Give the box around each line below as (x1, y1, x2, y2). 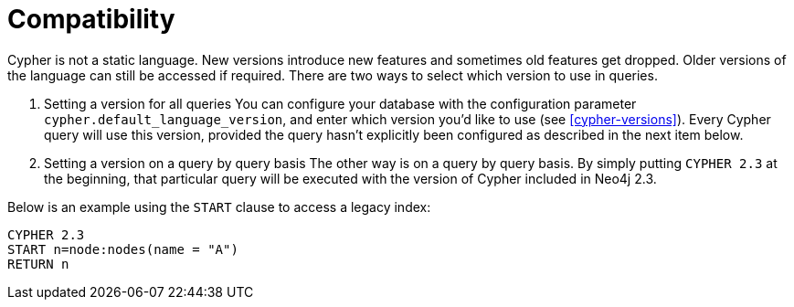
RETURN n (7, 256, 69, 271)
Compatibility (7, 4, 175, 35)
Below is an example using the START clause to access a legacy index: (7, 198, 431, 215)
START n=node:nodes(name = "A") (7, 241, 238, 257)
